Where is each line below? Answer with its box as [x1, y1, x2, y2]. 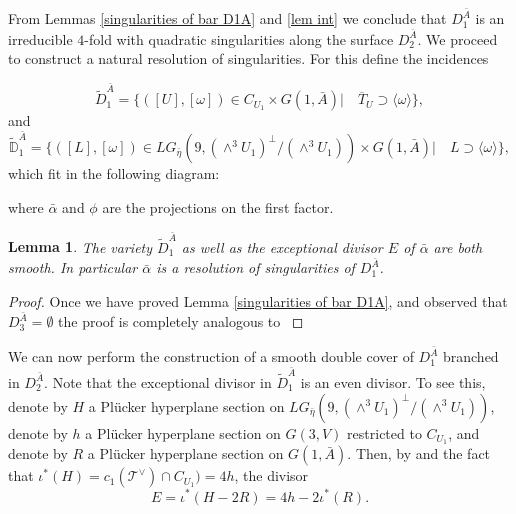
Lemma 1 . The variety [8, 236, 153, 257]
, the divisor [234, 465, 309, 486]
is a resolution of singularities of [156, 257, 355, 278]
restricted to [347, 422, 422, 443]
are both [433, 236, 483, 257]
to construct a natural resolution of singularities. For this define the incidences [8, 48, 489, 69]
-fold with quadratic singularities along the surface [84, 28, 394, 49]
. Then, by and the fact [347, 443, 491, 464]
